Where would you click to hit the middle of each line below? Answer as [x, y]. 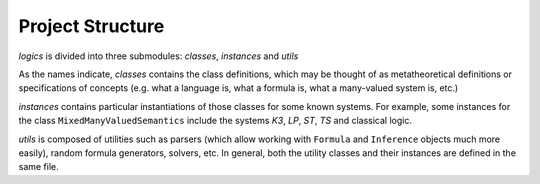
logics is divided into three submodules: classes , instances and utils [158, 56]
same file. [38, 167]
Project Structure [91, 26]
